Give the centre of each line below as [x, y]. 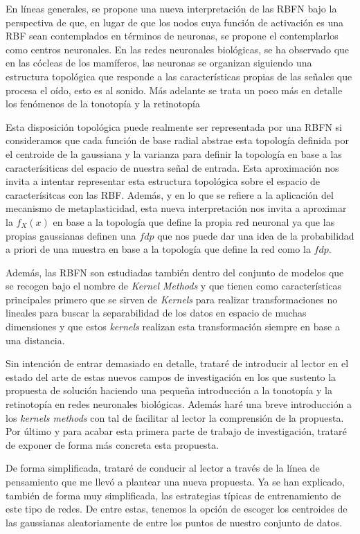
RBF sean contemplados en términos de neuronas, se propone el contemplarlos [172, 36]
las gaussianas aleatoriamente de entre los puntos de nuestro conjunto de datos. [174, 522]
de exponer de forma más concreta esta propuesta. [112, 444]
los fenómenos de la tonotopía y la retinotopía [103, 104]
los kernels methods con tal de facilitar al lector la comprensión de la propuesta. [175, 417]
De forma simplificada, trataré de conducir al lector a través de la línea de [163, 468]
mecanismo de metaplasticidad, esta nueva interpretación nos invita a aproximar [176, 208]
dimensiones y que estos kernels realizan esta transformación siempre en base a [173, 327]
